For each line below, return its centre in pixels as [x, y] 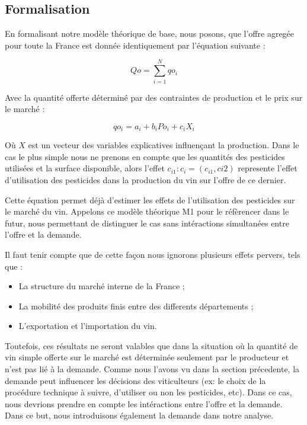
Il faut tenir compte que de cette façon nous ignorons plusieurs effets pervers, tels [153, 254]
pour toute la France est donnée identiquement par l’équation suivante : [135, 45]
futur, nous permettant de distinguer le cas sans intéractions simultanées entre [147, 223]
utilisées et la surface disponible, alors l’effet [85, 168]
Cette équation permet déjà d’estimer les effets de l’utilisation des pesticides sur [150, 199]
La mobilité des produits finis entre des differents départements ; [136, 306]
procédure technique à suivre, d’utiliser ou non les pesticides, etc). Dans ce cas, [148, 392]
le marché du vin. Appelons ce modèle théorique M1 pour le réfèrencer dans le [147, 211]
